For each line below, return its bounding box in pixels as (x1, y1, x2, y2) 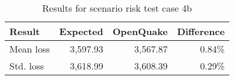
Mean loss (9, 42, 50, 55)
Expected (59, 25, 104, 38)
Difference (177, 25, 225, 38)
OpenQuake (113, 25, 168, 38)
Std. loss (9, 59, 44, 72)
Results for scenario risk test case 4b (42, 1, 192, 15)
